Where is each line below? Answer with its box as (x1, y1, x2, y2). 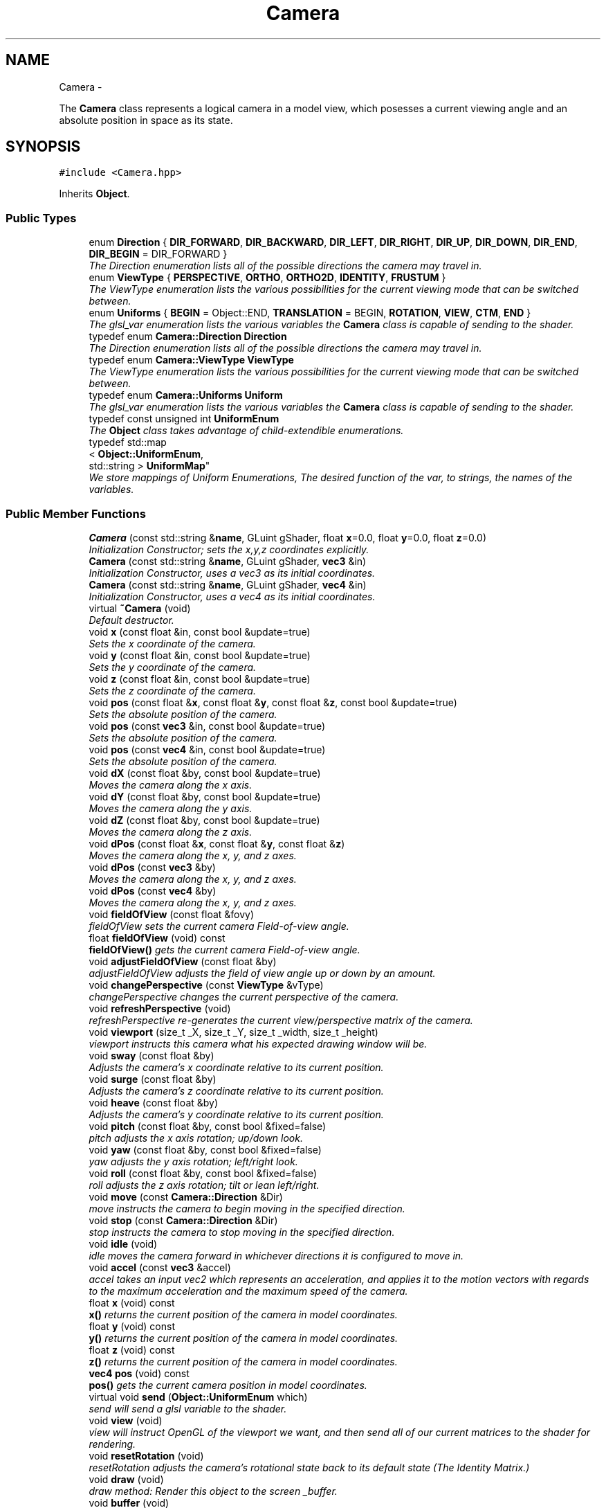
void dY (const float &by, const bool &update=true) (89, 790, 321, 802)
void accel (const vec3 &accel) (89, 1261, 231, 1273)
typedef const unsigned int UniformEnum (89, 413, 279, 425)
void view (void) (89, 1414, 163, 1426)
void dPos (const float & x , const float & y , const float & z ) (89, 837, 345, 850)
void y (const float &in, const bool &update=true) (89, 649, 311, 661)
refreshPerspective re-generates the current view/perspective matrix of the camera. (89, 1014, 473, 1026)
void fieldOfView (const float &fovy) (89, 908, 255, 920)
